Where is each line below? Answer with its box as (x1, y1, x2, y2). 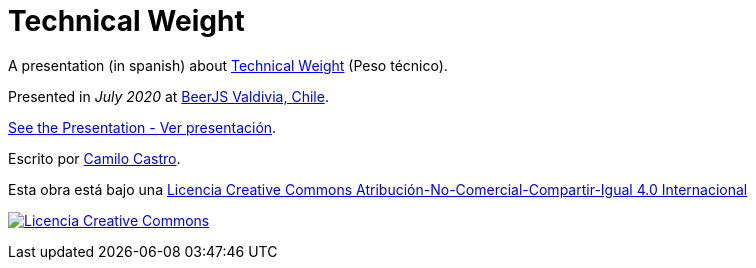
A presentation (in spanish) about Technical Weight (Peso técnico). (8, 56, 448, 74)
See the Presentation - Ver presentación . (8, 118, 277, 136)
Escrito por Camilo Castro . (8, 149, 181, 167)
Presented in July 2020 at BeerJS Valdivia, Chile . (8, 87, 329, 105)
